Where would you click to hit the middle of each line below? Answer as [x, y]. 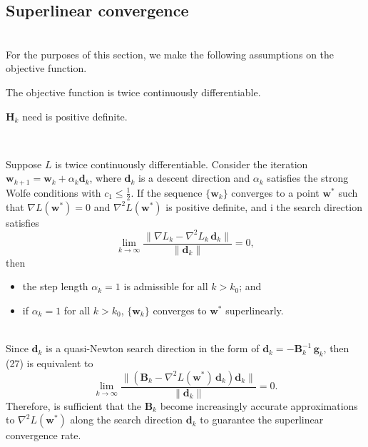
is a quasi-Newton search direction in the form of [153, 348]
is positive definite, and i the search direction [264, 206]
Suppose [24, 164]
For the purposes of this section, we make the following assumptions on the [170, 54]
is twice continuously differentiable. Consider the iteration [182, 164]
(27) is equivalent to [50, 363]
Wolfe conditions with [53, 192]
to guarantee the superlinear [262, 420]
